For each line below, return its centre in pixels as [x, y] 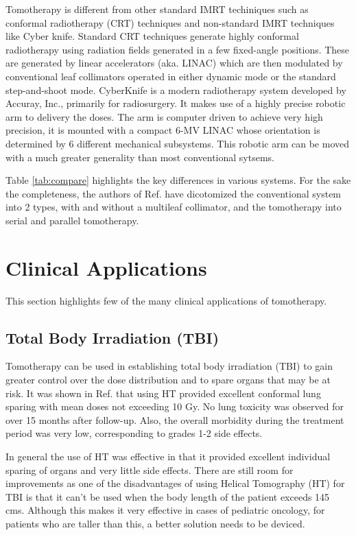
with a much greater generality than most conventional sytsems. [140, 157]
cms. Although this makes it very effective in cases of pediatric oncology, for [165, 510]
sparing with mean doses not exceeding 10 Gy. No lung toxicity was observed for [175, 406]
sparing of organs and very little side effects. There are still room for [150, 469]
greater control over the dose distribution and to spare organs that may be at [168, 380]
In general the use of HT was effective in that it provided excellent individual [168, 456]
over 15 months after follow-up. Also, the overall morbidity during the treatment [175, 419]
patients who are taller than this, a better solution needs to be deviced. [155, 523]
